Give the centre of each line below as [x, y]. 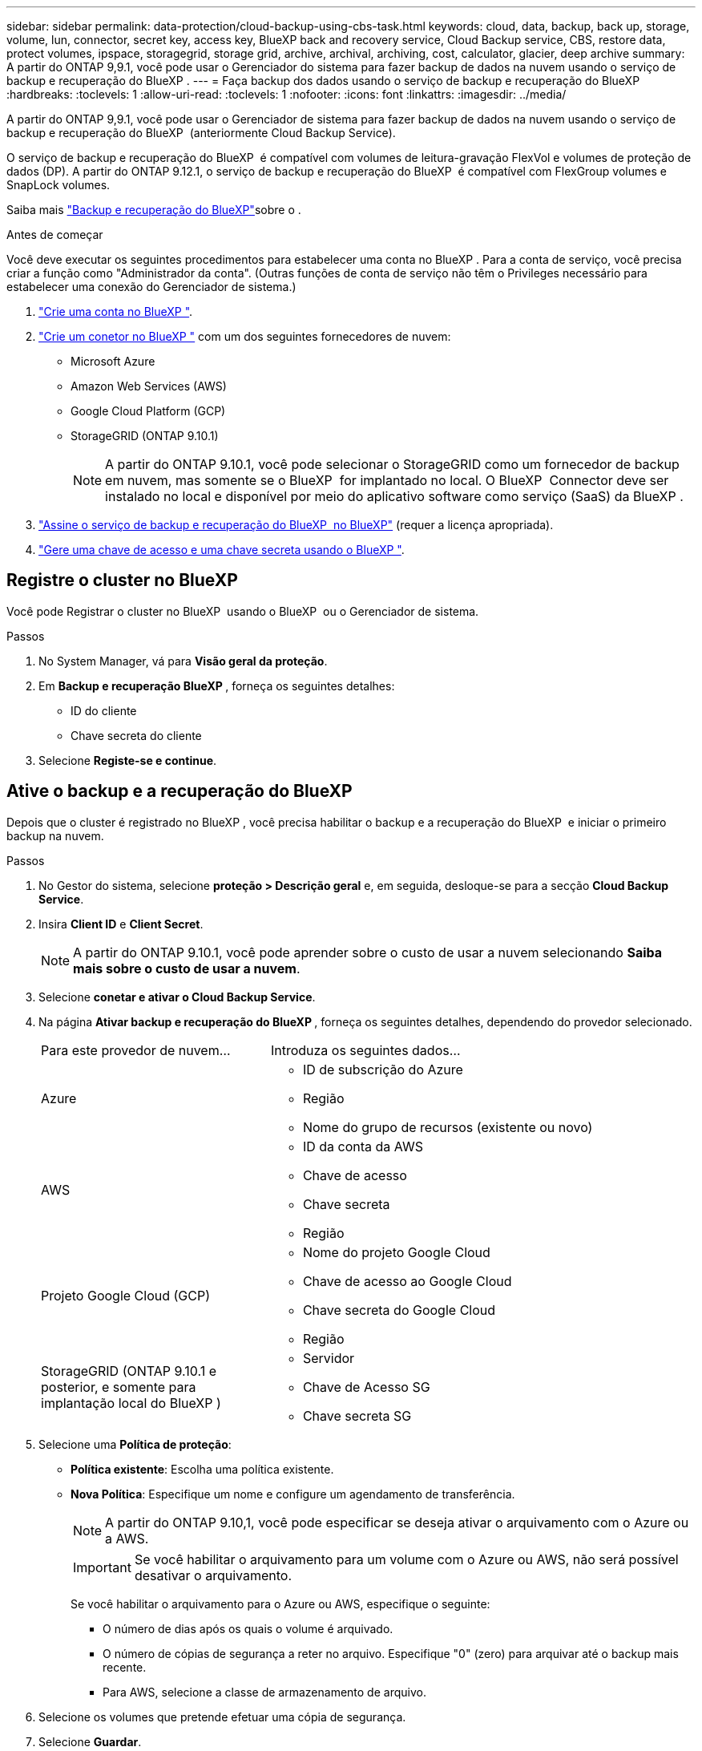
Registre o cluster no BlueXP [122, 580]
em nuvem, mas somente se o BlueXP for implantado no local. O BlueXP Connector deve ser [387, 480]
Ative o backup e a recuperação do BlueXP [180, 791]
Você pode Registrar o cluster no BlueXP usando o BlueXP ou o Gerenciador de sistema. [243, 611]
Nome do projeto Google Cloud [396, 1252]
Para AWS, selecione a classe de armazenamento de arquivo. [264, 1692]
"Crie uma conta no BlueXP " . [116, 311]
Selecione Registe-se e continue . [128, 760]
